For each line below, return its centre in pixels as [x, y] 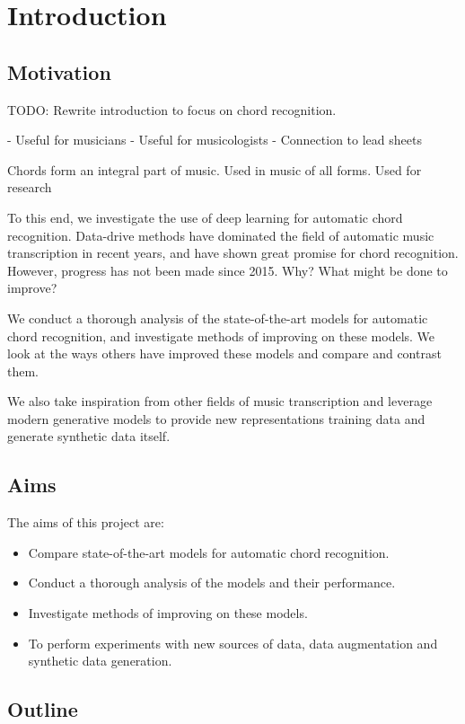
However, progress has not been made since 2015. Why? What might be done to [228, 270]
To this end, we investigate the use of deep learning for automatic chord [205, 217]
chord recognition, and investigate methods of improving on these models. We [221, 336]
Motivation [59, 71]
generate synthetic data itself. [89, 436]
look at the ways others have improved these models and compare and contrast [224, 353]
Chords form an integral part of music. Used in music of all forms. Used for [215, 169]
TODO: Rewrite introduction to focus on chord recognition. [172, 109]
